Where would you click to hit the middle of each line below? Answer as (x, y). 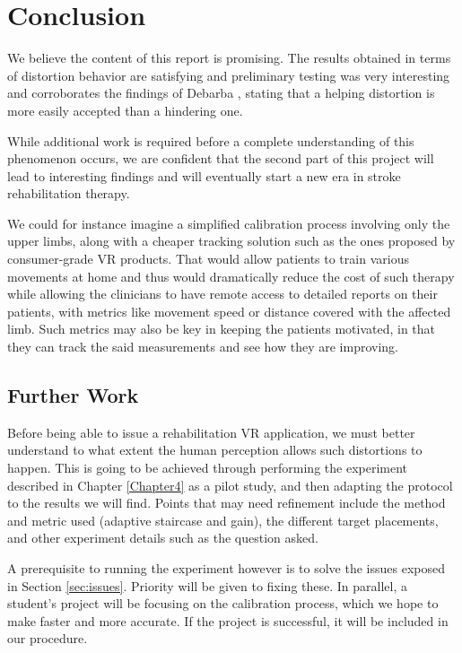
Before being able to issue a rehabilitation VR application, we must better (211, 432)
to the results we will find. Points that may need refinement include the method (227, 503)
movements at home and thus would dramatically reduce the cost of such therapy (231, 276)
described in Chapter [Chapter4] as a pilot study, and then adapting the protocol (230, 485)
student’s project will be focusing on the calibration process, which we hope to (223, 603)
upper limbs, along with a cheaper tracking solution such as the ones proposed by (231, 241)
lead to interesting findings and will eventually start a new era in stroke (204, 175)
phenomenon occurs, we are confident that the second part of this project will (221, 158)
